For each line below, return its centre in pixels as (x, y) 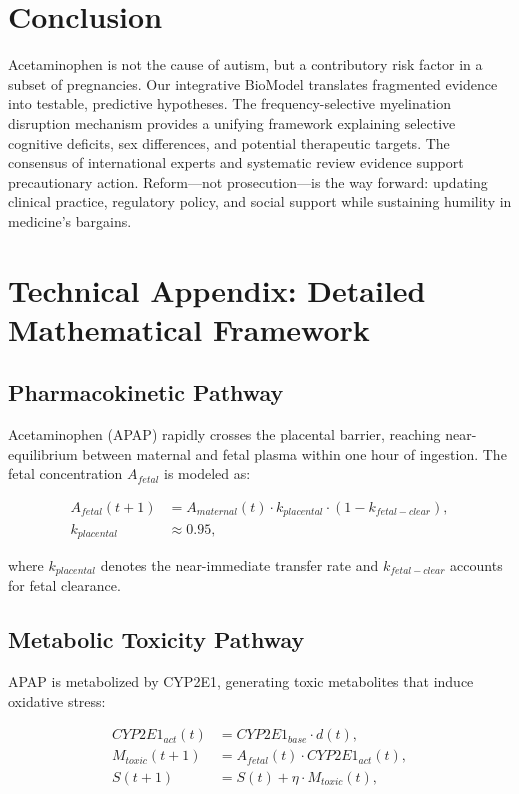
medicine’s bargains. (70, 220)
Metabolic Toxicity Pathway (156, 639)
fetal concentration (65, 473)
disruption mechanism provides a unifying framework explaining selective (232, 122)
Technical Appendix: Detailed (217, 289)
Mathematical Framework (189, 328)
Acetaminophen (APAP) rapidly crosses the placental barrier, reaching (224, 434)
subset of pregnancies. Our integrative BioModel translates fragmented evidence (253, 83)
